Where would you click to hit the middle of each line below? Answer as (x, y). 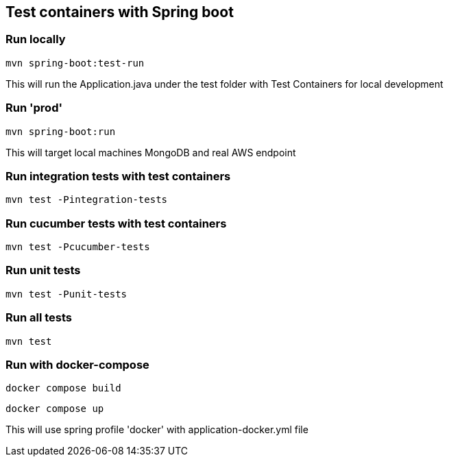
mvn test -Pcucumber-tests (78, 247)
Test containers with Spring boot (120, 12)
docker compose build (63, 388)
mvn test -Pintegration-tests (87, 200)
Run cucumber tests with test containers (116, 223)
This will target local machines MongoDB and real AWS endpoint (151, 152)
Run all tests (39, 318)
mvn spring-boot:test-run (75, 63)
